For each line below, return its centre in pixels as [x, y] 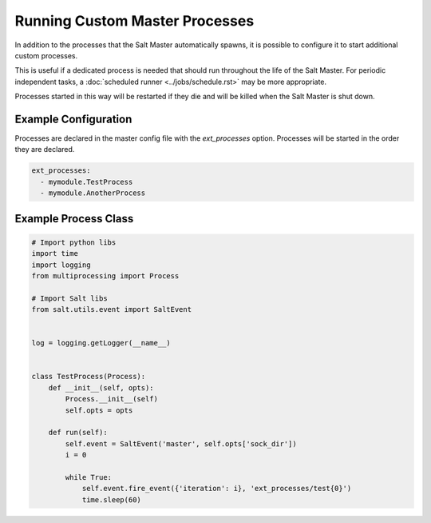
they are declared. [45, 150]
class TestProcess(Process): [89, 377]
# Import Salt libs [69, 298]
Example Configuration [73, 119]
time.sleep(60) [111, 499]
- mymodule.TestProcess [87, 182]
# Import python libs [74, 242]
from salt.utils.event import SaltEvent [111, 309]
